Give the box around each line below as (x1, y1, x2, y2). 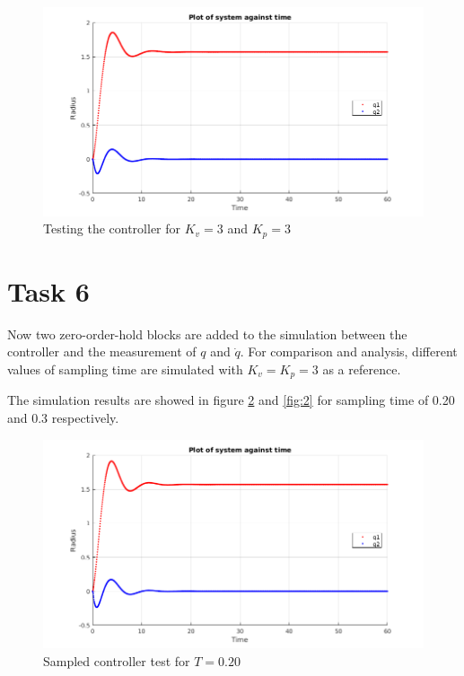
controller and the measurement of (7, 342, 197, 361)
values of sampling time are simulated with (7, 360, 243, 379)
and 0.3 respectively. (7, 408, 119, 427)
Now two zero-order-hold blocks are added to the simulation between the (7, 324, 407, 343)
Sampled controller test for (43, 651, 190, 670)
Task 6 (7, 272, 90, 309)
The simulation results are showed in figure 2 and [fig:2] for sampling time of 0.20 (7, 391, 455, 409)
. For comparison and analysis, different (240, 342, 458, 361)
